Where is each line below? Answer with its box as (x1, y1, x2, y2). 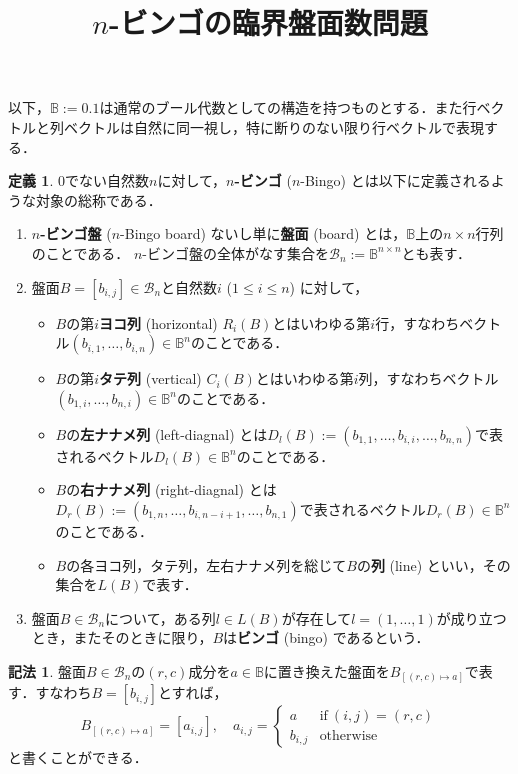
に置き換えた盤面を (263, 660, 390, 681)
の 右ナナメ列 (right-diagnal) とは (66, 479, 277, 500)
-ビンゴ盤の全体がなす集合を (142, 242, 329, 263)
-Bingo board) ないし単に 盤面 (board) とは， (120, 223, 407, 244)
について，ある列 (105, 607, 216, 628)
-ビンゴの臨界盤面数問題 (109, 2, 428, 43)
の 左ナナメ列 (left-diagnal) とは (66, 423, 268, 444)
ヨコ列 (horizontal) (99, 312, 218, 333)
